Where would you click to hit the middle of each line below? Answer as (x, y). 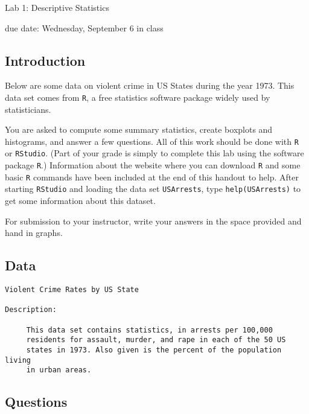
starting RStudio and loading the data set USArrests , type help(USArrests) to (153, 189)
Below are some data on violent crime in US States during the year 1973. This (150, 85)
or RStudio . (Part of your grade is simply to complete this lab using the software (154, 153)
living (18, 360)
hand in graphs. (34, 233)
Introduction (45, 60)
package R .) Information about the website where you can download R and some (153, 165)
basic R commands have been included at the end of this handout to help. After (152, 177)
